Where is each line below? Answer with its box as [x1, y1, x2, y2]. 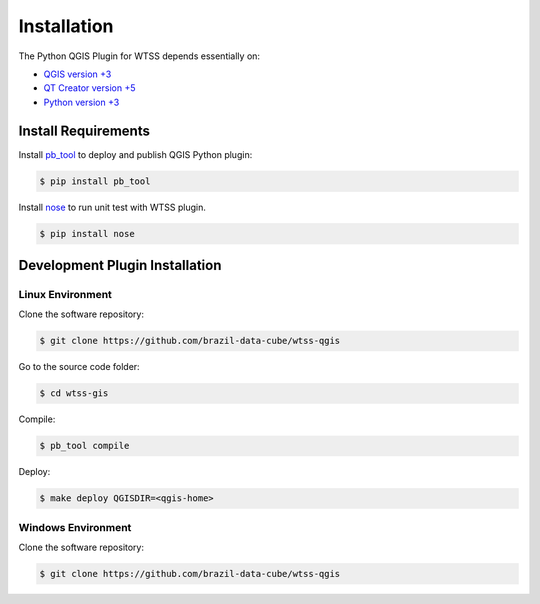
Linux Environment [18, 287, 112, 301]
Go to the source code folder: [18, 361, 140, 373]
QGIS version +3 [43, 68, 112, 80]
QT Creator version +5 [43, 82, 136, 94]
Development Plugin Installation [18, 256, 222, 274]
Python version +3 [43, 96, 120, 108]
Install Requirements [18, 122, 150, 139]
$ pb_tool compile [39, 440, 130, 452]
